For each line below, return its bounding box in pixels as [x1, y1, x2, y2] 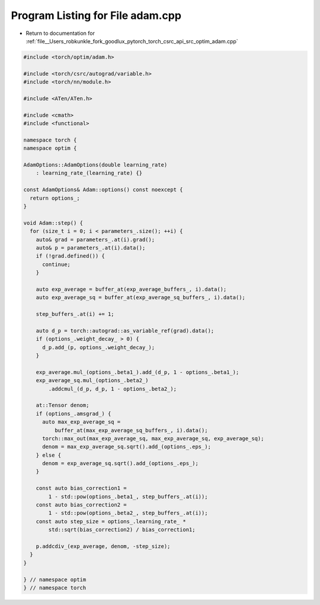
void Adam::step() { [23, 219, 83, 226]
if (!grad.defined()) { [36, 252, 105, 260]
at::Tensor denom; [36, 402, 89, 409]
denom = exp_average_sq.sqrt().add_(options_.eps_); [42, 460, 199, 467]
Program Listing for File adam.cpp [11, 9, 182, 22]
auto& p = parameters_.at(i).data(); [36, 244, 146, 251]
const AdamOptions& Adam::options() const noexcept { [23, 187, 183, 193]
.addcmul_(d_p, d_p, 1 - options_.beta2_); [48, 385, 177, 392]
